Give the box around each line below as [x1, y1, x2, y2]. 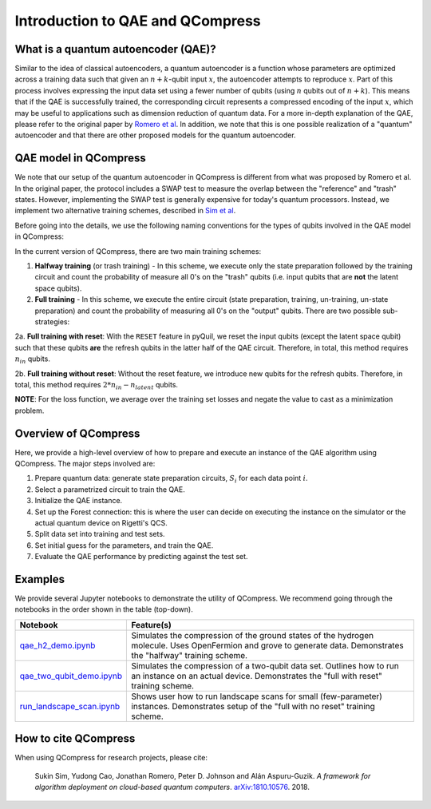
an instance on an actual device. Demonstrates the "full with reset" [131, 670, 382, 681]
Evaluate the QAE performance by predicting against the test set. [34, 552, 248, 561]
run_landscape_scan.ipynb [19, 700, 121, 712]
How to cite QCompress [14, 732, 136, 746]
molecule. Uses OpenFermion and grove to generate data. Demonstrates [131, 640, 404, 651]
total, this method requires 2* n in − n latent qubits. [14, 379, 179, 391]
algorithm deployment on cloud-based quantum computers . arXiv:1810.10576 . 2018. [34, 783, 310, 792]
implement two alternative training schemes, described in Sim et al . [14, 206, 236, 216]
